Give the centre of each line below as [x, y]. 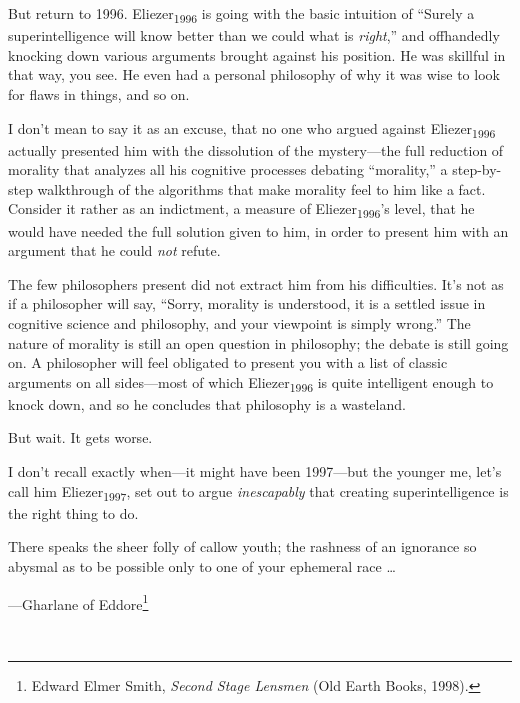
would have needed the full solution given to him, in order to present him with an [258, 230]
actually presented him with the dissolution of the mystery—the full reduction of [256, 149]
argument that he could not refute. [114, 250]
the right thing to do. [73, 512]
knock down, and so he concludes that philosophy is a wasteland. [207, 403]
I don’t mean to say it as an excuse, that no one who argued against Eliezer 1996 [252, 129]
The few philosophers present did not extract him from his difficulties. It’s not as [256, 283]
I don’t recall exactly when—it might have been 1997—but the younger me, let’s [255, 471]
